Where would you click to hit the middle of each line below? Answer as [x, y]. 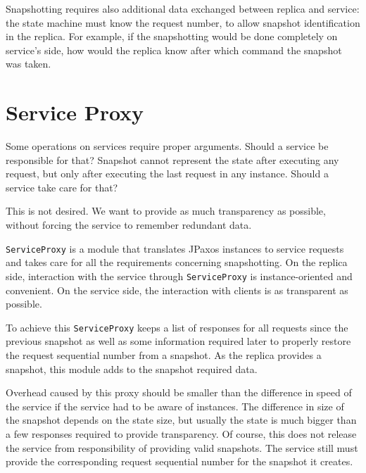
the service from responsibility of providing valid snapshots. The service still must [182, 447]
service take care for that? [62, 187]
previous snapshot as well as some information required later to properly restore [178, 341]
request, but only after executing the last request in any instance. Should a [167, 174]
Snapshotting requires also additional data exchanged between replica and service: [183, 8]
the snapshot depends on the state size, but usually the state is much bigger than [181, 420]
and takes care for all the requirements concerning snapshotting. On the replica [177, 262]
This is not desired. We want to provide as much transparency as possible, [166, 211]
